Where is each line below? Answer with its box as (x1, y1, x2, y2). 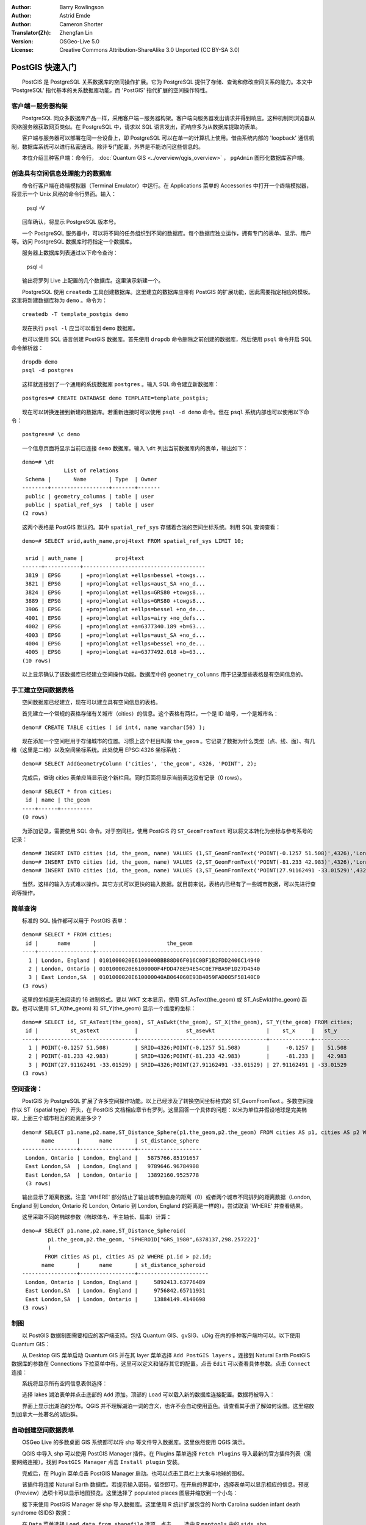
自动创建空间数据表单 (11, 1426, 74, 1434)
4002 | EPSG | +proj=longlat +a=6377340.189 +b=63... (25, 623, 206, 630)
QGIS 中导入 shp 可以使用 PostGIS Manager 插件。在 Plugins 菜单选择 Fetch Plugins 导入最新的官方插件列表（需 (21, 1449, 312, 1457)
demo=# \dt (22, 459, 55, 466)
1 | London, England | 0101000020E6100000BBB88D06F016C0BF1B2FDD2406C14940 (28, 956, 260, 964)
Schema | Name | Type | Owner (25, 476, 158, 483)
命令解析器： (11, 344, 44, 351)
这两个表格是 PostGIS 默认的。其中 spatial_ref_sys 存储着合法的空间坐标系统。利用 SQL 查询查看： (21, 523, 281, 531)
